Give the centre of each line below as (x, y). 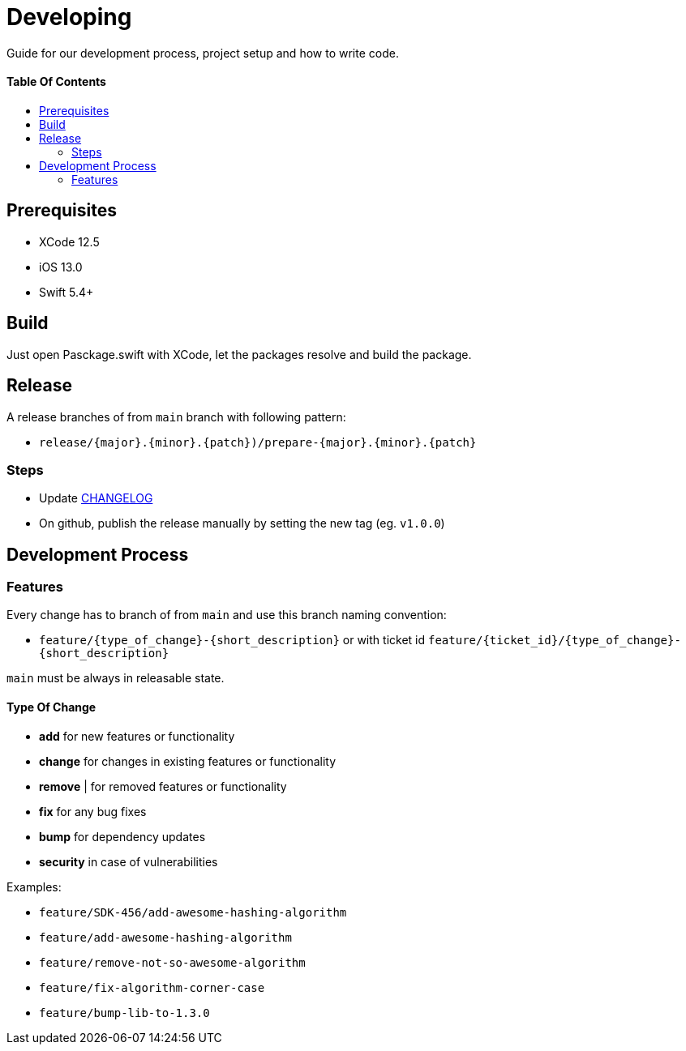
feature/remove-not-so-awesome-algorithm (172, 962)
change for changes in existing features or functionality (188, 761)
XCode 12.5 (69, 241)
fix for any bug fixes (93, 811)
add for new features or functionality (137, 736)
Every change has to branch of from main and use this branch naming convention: (227, 615)
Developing (69, 17)
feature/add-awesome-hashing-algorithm (165, 937)
